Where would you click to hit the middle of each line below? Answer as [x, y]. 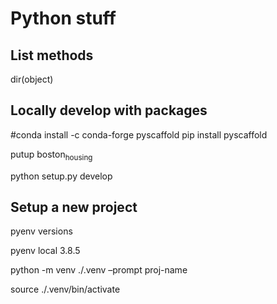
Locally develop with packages [109, 110]
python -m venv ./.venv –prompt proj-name [99, 270]
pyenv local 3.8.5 [45, 251]
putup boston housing [51, 155]
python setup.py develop [61, 176]
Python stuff [63, 18]
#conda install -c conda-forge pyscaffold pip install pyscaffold [139, 134]
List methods [52, 55]
